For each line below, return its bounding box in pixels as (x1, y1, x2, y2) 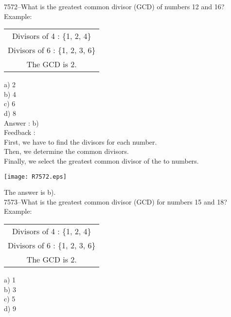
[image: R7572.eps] (4, 173, 67, 180)
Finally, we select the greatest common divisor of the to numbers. (4, 155, 199, 166)
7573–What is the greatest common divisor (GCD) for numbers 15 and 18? (4, 196, 227, 206)
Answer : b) (4, 117, 39, 128)
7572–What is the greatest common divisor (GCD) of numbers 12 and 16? (4, 1, 225, 11)
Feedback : (4, 127, 36, 137)
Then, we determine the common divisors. (4, 146, 129, 156)
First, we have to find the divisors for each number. (4, 136, 157, 147)
